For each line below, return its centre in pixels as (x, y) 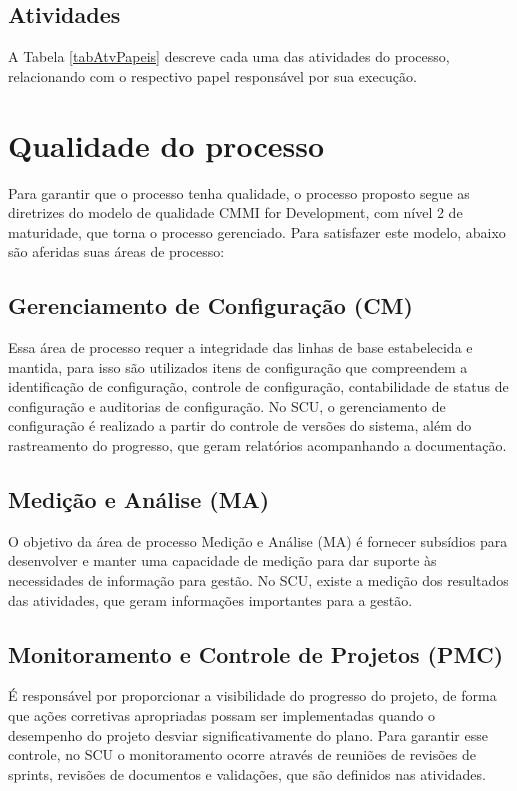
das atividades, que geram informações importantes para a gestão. (210, 599)
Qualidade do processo (166, 144)
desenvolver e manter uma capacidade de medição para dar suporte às (222, 560)
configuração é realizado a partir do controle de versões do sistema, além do (240, 425)
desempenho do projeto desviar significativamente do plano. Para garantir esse (248, 734)
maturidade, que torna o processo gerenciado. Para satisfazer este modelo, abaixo (257, 231)
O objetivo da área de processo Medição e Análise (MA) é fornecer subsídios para (258, 540)
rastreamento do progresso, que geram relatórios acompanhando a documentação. (257, 445)
